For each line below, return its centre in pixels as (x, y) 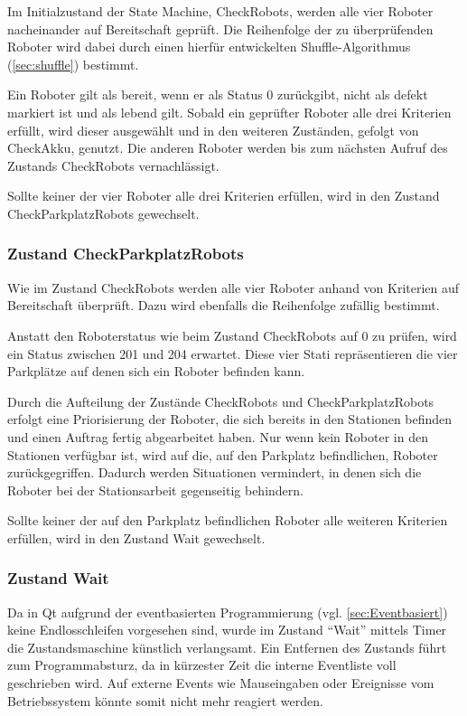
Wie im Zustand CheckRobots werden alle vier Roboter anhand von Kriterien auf (233, 287)
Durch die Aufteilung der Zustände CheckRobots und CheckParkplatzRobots (221, 401)
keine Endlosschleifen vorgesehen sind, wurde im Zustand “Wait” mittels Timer (227, 630)
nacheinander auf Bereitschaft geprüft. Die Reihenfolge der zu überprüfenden (220, 28)
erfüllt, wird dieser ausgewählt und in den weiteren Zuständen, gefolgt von (213, 130)
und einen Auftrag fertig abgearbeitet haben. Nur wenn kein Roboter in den (218, 436)
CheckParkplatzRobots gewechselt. (103, 213)
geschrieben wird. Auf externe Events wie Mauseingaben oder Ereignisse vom (221, 683)
